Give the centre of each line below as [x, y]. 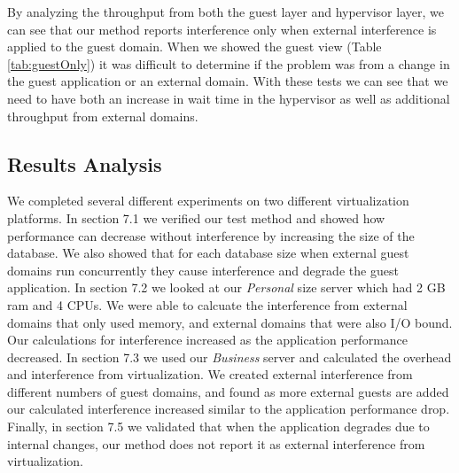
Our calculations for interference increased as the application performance [208, 340]
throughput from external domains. [103, 116]
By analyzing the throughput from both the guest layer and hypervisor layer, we [226, 12]
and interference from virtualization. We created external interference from [210, 374]
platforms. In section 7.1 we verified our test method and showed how [196, 217]
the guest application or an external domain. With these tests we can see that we [228, 81]
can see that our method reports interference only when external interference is [222, 29]
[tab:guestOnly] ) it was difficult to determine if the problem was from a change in [229, 63]
